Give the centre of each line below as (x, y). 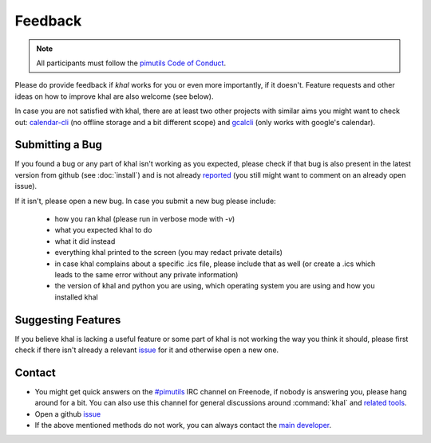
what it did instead (85, 241)
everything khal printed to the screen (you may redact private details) (169, 253)
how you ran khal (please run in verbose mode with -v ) (145, 218)
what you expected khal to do (103, 230)
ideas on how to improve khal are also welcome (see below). (114, 96)
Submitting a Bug (59, 145)
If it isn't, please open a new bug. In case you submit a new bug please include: (145, 201)
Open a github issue (68, 414)
